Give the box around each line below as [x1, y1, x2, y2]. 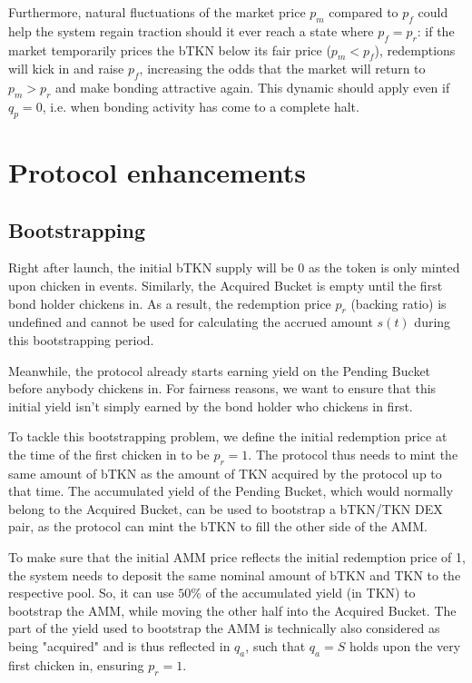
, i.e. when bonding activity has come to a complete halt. [42, 96, 359, 115]
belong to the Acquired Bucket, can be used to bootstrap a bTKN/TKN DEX [8, 499, 443, 518]
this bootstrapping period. [8, 330, 154, 349]
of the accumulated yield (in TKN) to [205, 583, 416, 602]
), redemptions [374, 40, 456, 59]
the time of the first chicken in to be [8, 444, 210, 463]
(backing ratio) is [350, 293, 447, 312]
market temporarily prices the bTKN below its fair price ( [8, 40, 331, 59]
